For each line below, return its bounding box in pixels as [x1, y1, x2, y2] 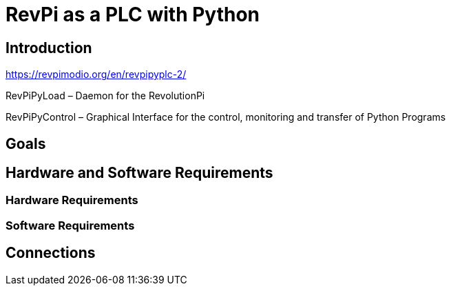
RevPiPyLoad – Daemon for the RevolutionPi [6, 90, 205, 102]
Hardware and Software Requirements [6, 164, 273, 182]
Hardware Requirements [6, 193, 138, 208]
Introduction [6, 39, 92, 57]
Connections [6, 244, 96, 262]
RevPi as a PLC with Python [6, 3, 260, 26]
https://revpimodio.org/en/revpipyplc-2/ [6, 68, 187, 81]
